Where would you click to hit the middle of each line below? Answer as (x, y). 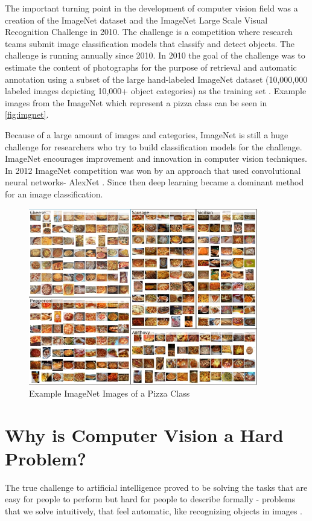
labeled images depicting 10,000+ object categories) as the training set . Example (156, 91)
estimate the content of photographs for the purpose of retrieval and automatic (151, 67)
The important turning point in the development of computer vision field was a (151, 8)
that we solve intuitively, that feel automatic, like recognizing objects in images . (154, 510)
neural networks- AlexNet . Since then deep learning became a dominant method (154, 182)
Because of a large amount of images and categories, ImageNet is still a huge (147, 134)
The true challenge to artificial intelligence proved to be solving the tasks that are (156, 487)
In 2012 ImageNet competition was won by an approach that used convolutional (153, 170)
